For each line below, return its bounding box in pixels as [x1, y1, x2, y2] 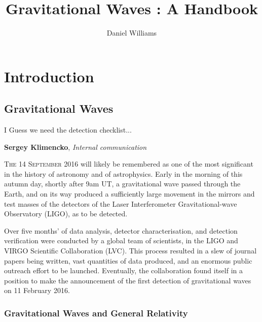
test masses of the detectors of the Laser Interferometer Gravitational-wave [4, 198, 237, 209]
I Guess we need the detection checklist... [4, 124, 132, 135]
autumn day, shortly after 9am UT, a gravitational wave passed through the [4, 178, 241, 189]
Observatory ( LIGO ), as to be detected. [4, 208, 128, 219]
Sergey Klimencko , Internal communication [4, 141, 147, 152]
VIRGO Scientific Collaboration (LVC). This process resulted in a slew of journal [4, 245, 257, 256]
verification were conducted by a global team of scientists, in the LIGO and [4, 235, 238, 246]
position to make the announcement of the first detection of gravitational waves [4, 275, 251, 285]
